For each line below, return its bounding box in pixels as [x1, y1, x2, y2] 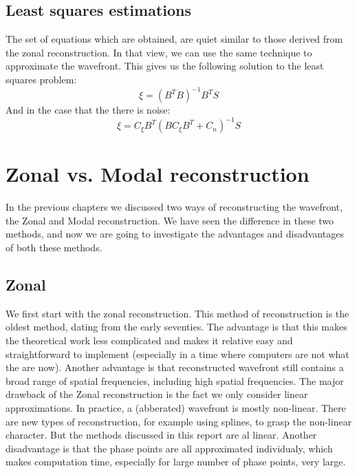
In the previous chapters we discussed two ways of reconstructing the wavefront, [6, 200, 343, 214]
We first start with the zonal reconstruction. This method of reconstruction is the [6, 306, 349, 320]
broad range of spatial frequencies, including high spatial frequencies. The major [6, 373, 344, 388]
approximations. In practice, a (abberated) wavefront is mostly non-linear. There [6, 401, 346, 415]
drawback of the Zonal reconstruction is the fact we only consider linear [6, 387, 308, 401]
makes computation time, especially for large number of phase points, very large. [6, 454, 346, 469]
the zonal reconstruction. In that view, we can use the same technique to [6, 45, 312, 59]
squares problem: [6, 72, 77, 86]
